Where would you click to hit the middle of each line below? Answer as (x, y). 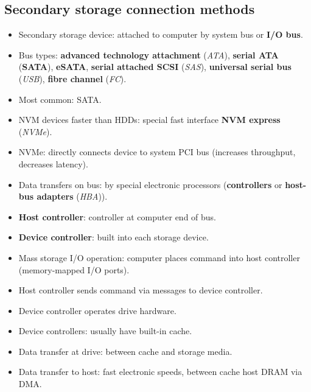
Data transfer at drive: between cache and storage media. (125, 351)
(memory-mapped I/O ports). (74, 269)
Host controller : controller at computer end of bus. (117, 216)
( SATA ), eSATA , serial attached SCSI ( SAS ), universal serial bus (155, 67)
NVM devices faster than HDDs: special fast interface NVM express (149, 120)
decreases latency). (53, 163)
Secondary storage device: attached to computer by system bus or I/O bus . (161, 34)
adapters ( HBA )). (72, 196)
